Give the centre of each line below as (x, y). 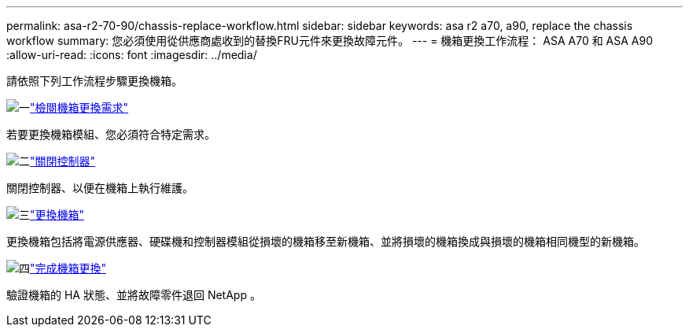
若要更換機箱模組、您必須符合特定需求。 (111, 134)
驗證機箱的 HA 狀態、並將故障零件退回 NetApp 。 (134, 295)
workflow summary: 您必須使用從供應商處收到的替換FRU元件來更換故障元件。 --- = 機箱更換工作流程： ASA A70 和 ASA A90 (330, 41)
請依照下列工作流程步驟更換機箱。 (94, 81)
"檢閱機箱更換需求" (79, 107)
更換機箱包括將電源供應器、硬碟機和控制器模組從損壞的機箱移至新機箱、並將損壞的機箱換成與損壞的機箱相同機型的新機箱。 (326, 241)
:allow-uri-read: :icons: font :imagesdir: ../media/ (132, 55)
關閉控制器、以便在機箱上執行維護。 (100, 188)
